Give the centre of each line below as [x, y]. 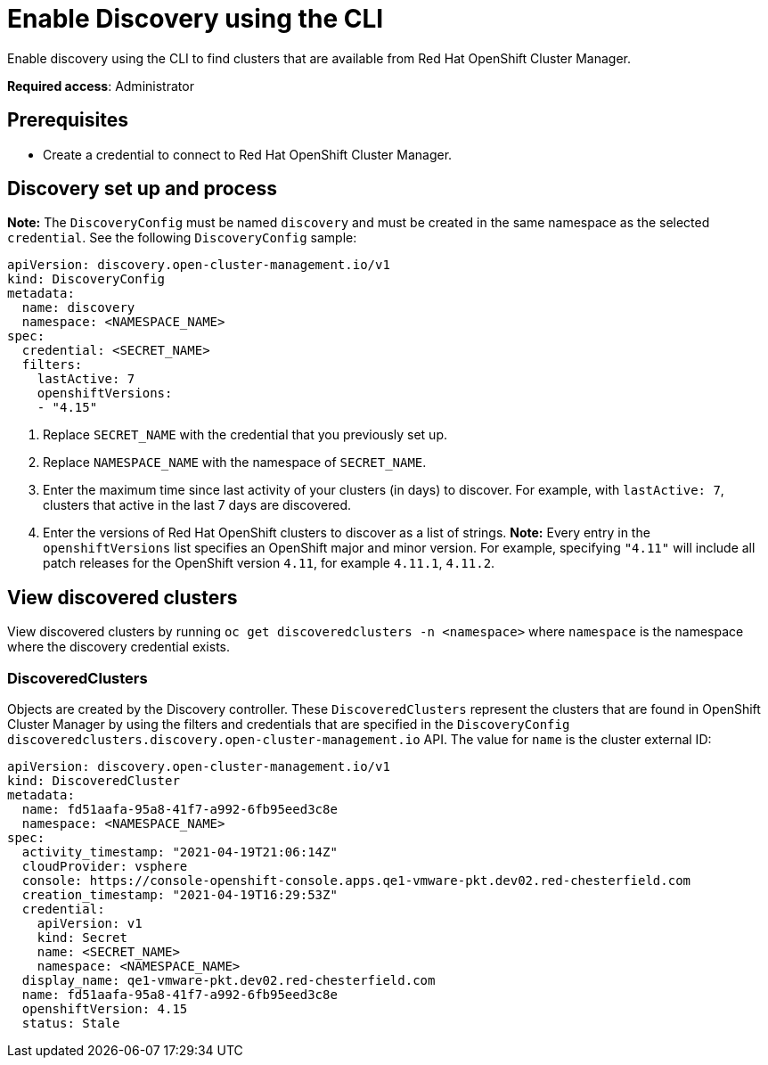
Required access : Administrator [101, 86]
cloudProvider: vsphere [105, 867]
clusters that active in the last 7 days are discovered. [197, 505]
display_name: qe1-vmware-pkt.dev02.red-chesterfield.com [229, 981]
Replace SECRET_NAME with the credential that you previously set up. [245, 435]
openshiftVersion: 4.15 [105, 1009]
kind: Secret [82, 938]
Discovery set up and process [142, 189]
